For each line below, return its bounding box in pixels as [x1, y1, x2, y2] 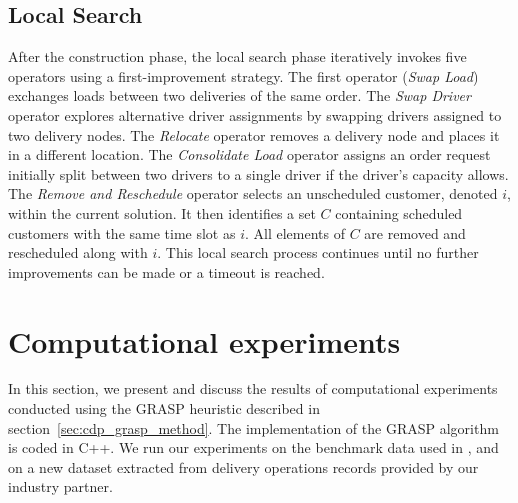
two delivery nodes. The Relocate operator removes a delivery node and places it [8, 124, 500, 145]
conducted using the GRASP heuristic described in [8, 398, 320, 419]
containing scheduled [335, 202, 463, 223]
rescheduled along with [8, 242, 148, 263]
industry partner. [8, 476, 113, 497]
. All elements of [244, 222, 345, 243]
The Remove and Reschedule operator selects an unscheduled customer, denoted [8, 183, 498, 204]
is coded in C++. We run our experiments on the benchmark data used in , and [8, 437, 499, 458]
